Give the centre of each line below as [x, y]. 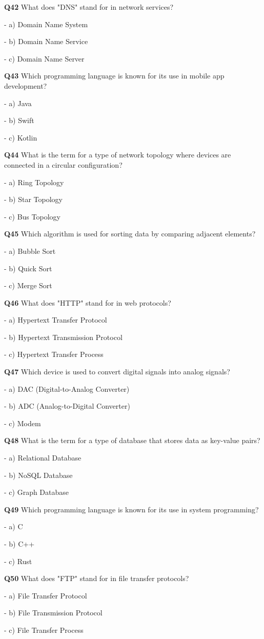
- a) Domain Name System [46, 24]
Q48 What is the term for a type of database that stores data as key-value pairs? [132, 440]
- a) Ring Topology [34, 182]
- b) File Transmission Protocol [53, 613]
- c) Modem [23, 423]
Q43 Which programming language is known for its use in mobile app [114, 76]
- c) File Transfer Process [44, 630]
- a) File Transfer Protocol [46, 595]
